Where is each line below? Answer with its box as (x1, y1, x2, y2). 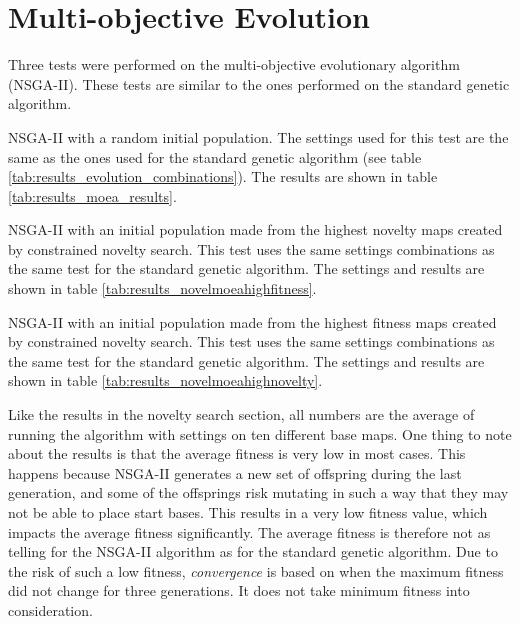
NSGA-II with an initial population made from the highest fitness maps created (8, 311, 497, 332)
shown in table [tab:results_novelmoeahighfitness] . (8, 278, 317, 299)
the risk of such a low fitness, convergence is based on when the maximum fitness (8, 560, 504, 581)
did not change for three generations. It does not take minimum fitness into (8, 580, 470, 601)
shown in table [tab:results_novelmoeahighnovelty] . (8, 370, 323, 391)
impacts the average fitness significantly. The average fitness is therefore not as (8, 521, 491, 542)
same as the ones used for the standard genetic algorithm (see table (8, 146, 422, 167)
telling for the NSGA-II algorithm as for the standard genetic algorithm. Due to (8, 541, 498, 562)
